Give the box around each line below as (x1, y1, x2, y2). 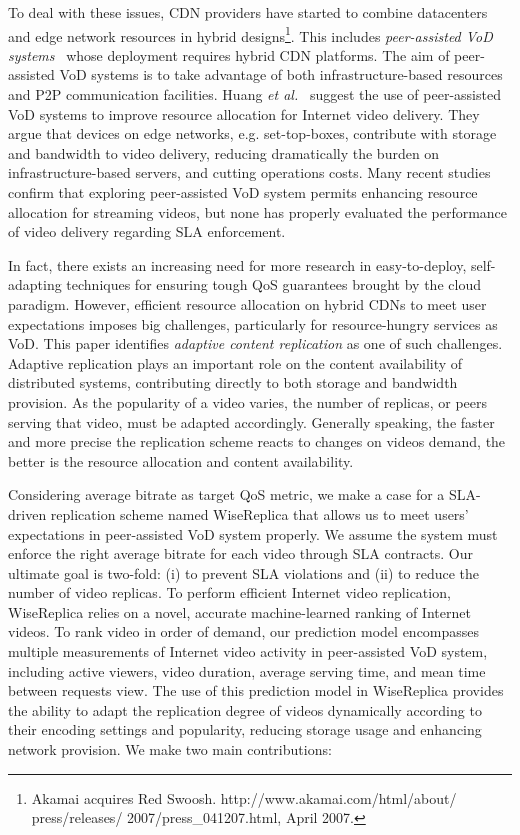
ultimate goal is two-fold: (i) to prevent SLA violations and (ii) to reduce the (8, 562, 479, 583)
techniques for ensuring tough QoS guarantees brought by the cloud (66, 274, 481, 295)
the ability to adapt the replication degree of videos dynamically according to (8, 699, 482, 720)
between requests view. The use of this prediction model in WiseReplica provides (8, 680, 504, 701)
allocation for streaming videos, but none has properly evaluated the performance (8, 201, 508, 222)
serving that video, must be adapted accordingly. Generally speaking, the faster (8, 411, 495, 432)
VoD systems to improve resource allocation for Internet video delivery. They (8, 103, 480, 124)
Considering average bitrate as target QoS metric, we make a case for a (8, 484, 445, 505)
